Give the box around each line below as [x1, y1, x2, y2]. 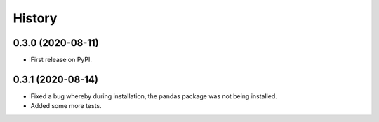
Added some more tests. [30, 102, 102, 110]
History [13, 10, 58, 26]
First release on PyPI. [30, 56, 93, 64]
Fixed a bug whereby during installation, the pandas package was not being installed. [30, 91, 277, 100]
